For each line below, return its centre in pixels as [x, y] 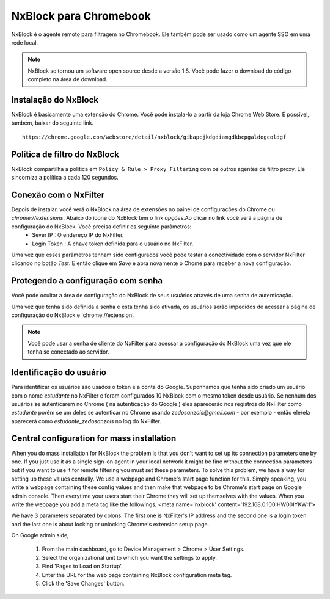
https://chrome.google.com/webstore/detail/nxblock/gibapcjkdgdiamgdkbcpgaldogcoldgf [154, 137]
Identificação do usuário [59, 372]
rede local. [25, 42]
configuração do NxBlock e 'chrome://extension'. [73, 315]
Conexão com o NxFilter [58, 194]
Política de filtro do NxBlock [65, 154]
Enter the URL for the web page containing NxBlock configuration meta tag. [137, 575]
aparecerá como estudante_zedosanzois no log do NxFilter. [86, 421]
